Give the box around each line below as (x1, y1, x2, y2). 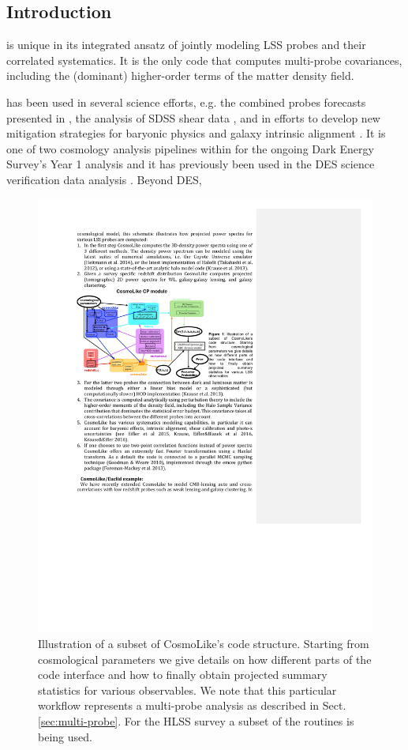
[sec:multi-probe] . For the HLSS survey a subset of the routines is (38, 713, 354, 729)
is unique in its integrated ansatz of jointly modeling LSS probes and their (6, 36, 366, 53)
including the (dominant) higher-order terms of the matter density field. (6, 67, 354, 84)
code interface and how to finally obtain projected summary (38, 666, 328, 683)
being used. (38, 728, 92, 744)
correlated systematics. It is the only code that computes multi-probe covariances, (6, 51, 402, 68)
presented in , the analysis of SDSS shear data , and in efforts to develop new (6, 109, 380, 126)
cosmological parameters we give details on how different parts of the (38, 650, 372, 667)
